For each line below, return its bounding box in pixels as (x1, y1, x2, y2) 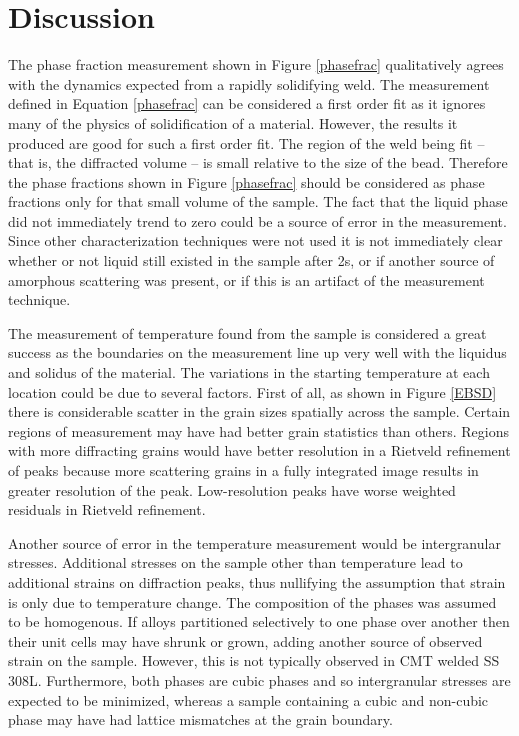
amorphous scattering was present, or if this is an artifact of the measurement (8, 269, 485, 290)
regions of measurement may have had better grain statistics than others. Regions (8, 420, 510, 441)
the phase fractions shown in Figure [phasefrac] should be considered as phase (8, 171, 485, 192)
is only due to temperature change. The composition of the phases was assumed (8, 591, 497, 612)
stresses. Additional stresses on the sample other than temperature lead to (8, 552, 463, 573)
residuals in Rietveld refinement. (8, 499, 206, 520)
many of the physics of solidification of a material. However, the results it (8, 112, 458, 133)
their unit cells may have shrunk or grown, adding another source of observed (8, 630, 483, 651)
